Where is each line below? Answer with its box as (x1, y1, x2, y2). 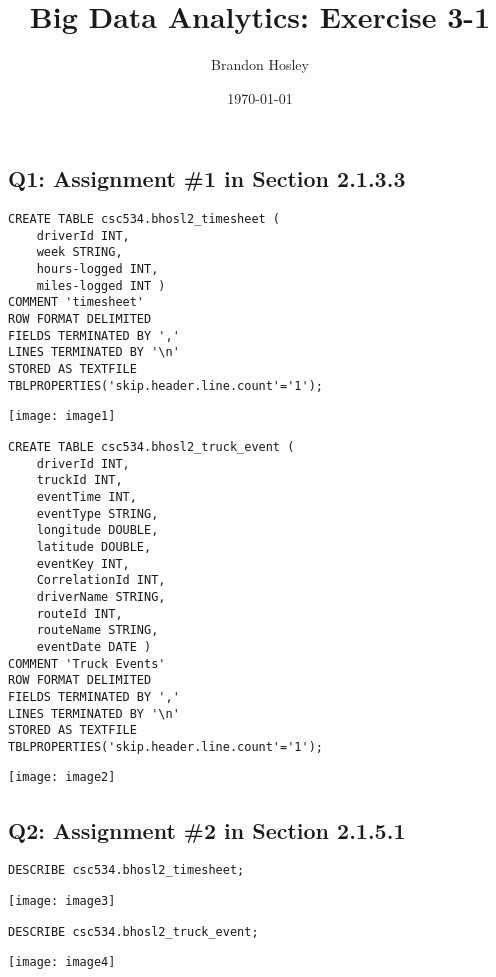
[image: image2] (8, 770, 116, 785)
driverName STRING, (36, 589, 166, 604)
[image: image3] (8, 893, 116, 908)
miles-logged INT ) (36, 278, 166, 293)
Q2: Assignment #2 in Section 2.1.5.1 (8, 814, 406, 845)
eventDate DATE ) (36, 639, 152, 654)
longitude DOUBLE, (36, 523, 159, 538)
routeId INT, (36, 606, 123, 621)
